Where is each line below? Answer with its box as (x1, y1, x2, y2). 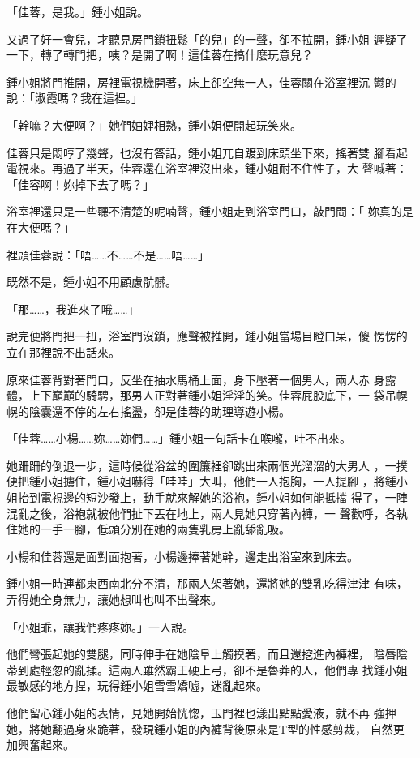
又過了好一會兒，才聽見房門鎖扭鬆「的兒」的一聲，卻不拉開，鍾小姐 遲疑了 (6, 30, 408, 47)
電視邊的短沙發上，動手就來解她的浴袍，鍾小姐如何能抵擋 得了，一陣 (40, 489, 408, 506)
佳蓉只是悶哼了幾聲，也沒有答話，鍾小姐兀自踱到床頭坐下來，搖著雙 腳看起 (6, 143, 408, 161)
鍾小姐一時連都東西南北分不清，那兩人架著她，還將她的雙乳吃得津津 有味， (6, 575, 408, 592)
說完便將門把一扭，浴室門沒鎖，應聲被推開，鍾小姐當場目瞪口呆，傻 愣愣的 (6, 328, 408, 345)
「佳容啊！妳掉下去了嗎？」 (6, 175, 154, 192)
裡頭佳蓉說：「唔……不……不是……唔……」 (6, 246, 210, 263)
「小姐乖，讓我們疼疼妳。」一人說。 (6, 618, 194, 635)
